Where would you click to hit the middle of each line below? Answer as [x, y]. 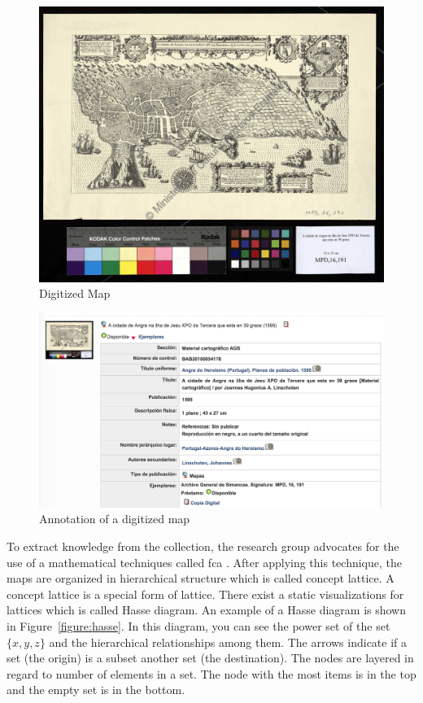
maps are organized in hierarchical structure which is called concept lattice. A [201, 578]
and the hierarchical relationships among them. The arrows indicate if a [228, 642]
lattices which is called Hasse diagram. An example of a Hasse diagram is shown [207, 610]
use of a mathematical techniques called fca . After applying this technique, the [204, 562]
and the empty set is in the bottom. [96, 690]
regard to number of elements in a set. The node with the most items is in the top [211, 673]
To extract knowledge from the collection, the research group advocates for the [203, 546]
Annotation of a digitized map [115, 519]
